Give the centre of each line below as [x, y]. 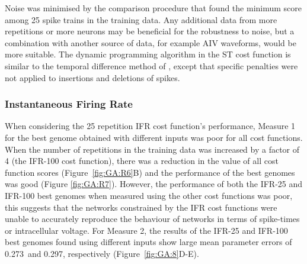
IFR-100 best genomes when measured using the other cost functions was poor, [149, 195]
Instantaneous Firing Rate [69, 104]
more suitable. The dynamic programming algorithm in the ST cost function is [148, 54]
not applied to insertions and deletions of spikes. [92, 77]
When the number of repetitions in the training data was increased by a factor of [152, 149]
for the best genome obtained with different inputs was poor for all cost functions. [154, 137]
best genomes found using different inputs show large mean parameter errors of [148, 242]
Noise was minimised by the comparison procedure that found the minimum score [153, 8]
